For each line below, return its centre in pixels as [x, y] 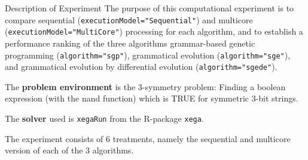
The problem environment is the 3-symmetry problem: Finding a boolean [145, 86]
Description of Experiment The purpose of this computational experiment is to [150, 8]
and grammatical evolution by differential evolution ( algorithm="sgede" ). [141, 67]
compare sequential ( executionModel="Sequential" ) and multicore [129, 19]
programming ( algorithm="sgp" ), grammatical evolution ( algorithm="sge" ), [148, 55]
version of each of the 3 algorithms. [69, 150]
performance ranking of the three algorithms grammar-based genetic [130, 43]
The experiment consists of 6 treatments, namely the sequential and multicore [148, 138]
